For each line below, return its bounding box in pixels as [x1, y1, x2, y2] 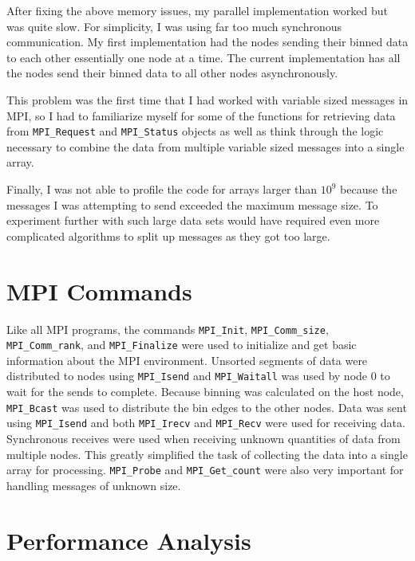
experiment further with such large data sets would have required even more [6, 212, 380, 229]
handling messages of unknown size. [6, 477, 181, 493]
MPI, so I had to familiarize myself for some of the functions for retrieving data [6, 107, 396, 124]
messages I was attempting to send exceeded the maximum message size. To [6, 196, 378, 213]
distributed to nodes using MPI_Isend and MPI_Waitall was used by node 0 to [6, 367, 390, 384]
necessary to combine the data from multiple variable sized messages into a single [6, 138, 405, 155]
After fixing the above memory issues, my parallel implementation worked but [6, 2, 388, 18]
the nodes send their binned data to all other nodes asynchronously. [6, 65, 338, 81]
